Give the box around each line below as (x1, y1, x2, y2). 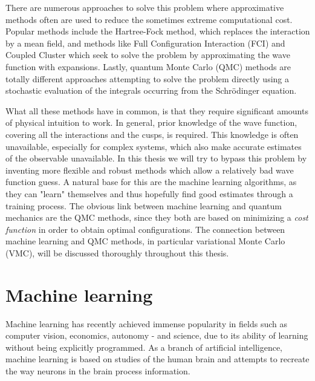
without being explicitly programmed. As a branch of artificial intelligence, (5, 340, 282, 353)
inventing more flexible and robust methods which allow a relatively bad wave (5, 163, 294, 176)
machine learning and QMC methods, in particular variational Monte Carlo (5, 235, 285, 247)
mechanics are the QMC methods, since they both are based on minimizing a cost (5, 211, 308, 224)
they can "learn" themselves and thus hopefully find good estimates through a (5, 187, 293, 200)
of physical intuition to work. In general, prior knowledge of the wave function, (5, 116, 297, 129)
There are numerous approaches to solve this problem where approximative (5, 1, 284, 13)
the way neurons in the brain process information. (5, 364, 190, 377)
